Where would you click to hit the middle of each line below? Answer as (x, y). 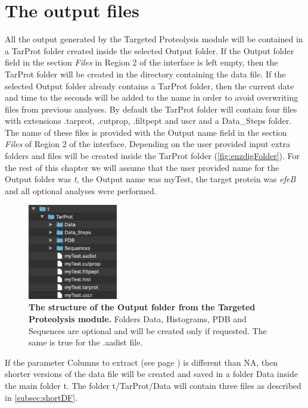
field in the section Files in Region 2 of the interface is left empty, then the (141, 62)
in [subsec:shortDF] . (41, 397)
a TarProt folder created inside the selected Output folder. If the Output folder (150, 50)
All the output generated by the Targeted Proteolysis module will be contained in (154, 39)
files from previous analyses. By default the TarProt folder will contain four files (151, 109)
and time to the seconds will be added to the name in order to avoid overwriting (152, 97)
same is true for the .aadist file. (86, 342)
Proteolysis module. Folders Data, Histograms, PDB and (138, 318)
